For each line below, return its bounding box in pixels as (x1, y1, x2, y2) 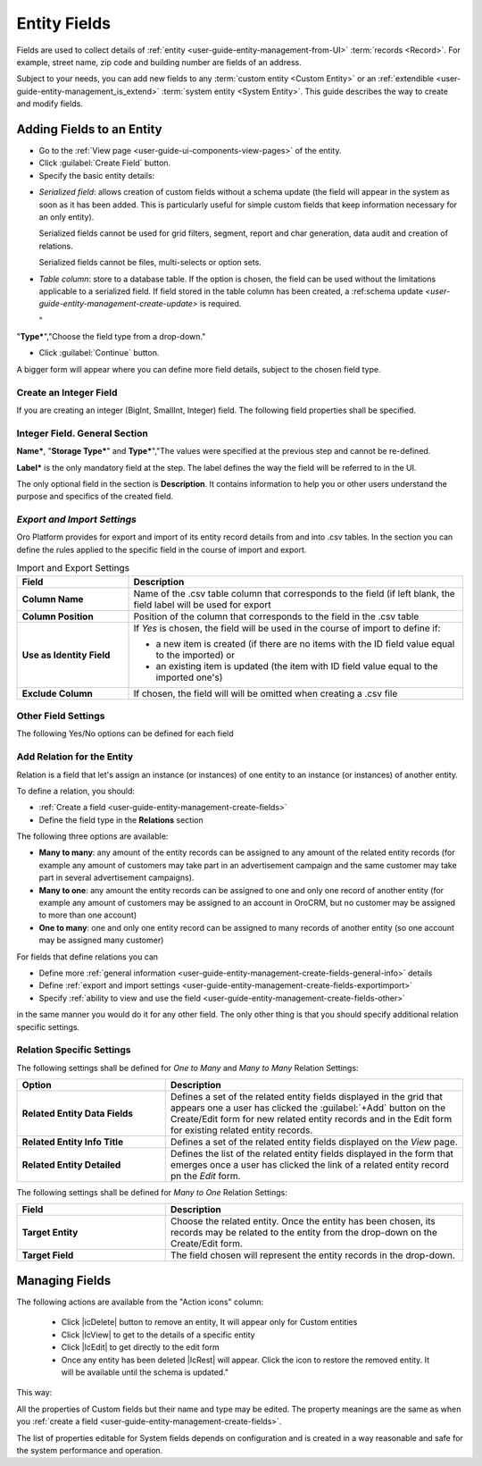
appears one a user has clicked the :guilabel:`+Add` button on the (170, 1102, 446, 1114)
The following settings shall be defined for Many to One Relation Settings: (16, 1187, 287, 1198)
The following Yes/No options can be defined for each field (16, 728, 234, 739)
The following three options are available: (16, 831, 169, 842)
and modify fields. (16, 98, 84, 109)
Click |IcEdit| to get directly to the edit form (61, 1342, 220, 1353)
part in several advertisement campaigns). (38, 872, 195, 884)
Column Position (21, 610, 94, 623)
